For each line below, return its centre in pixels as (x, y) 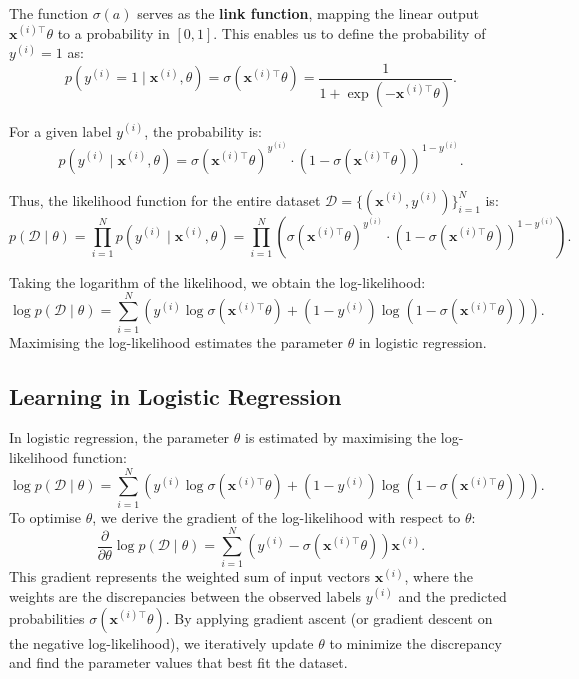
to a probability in (113, 32)
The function (48, 13)
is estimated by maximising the (341, 437)
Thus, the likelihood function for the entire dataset (165, 199)
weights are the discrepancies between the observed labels (185, 595)
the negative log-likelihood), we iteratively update (161, 642)
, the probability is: (203, 130)
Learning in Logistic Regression (175, 395)
